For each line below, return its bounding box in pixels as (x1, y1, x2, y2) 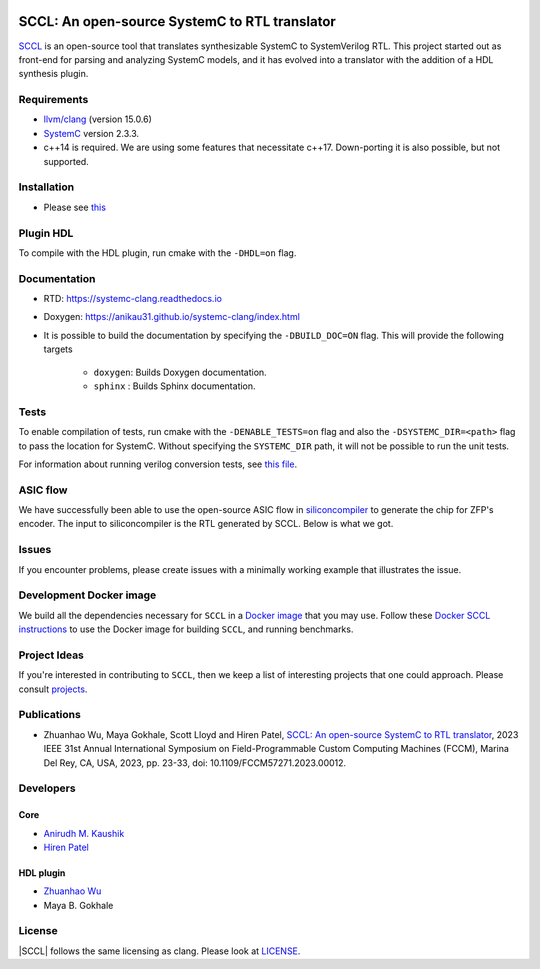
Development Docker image (18, 588, 157, 602)
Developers (18, 781, 76, 795)
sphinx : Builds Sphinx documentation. (93, 380, 256, 392)
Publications (18, 708, 82, 722)
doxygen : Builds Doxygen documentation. (93, 366, 267, 378)
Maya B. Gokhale (43, 899, 114, 911)
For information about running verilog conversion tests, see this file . (18, 458, 298, 470)
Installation (18, 180, 75, 194)
